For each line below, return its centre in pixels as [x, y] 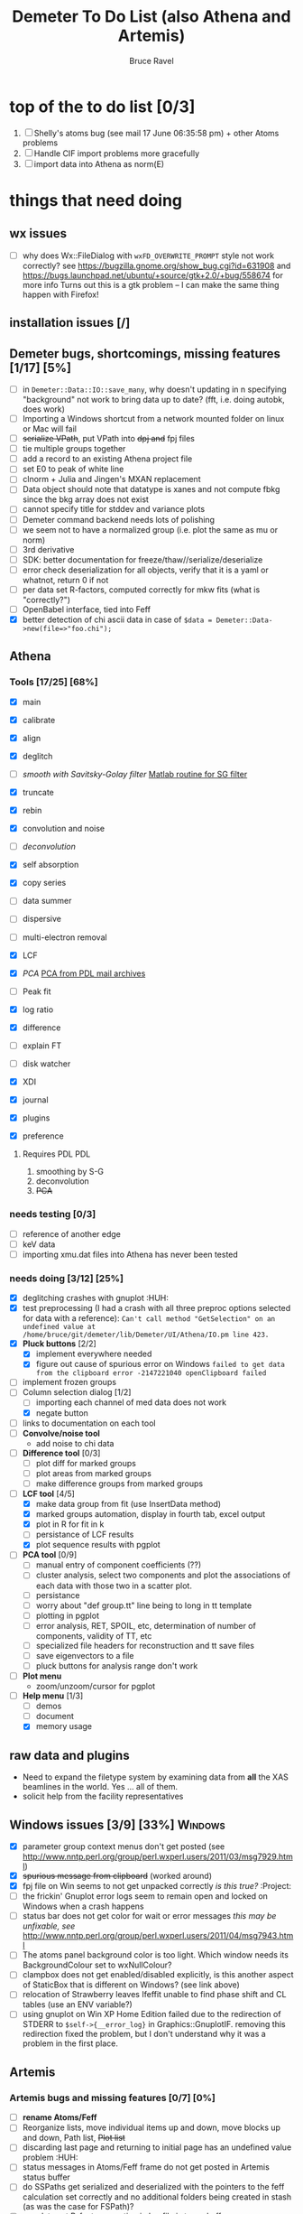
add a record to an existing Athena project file [107, 459]
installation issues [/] [70, 323]
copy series [44, 883]
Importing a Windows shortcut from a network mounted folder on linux [153, 419]
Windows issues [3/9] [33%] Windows [117, 1824]
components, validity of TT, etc [94, 1635]
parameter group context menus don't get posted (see [124, 1846]
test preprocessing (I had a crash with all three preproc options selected [156, 1308]
